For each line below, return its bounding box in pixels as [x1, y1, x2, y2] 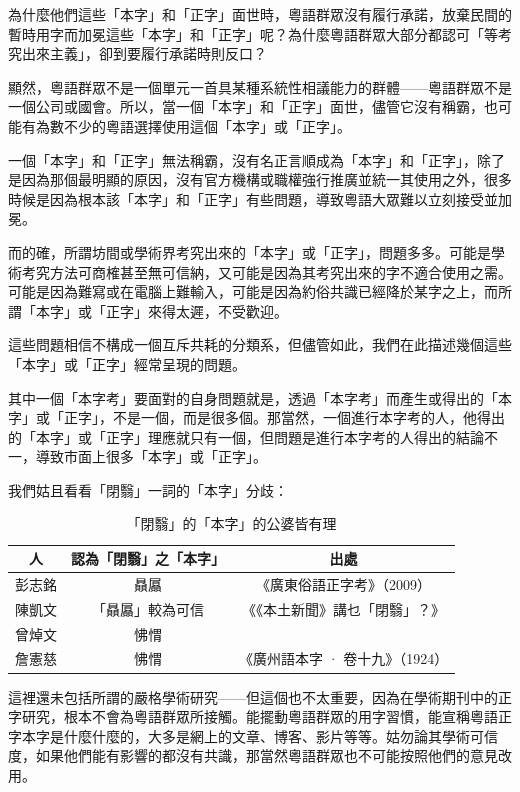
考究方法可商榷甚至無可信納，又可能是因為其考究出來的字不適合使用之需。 [21, 261, 512, 282]
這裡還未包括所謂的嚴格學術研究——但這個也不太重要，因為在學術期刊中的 [8, 686, 498, 707]
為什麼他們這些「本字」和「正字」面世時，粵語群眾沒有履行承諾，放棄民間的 [8, 4, 512, 24]
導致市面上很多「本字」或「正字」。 [35, 446, 267, 467]
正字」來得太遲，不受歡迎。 [105, 300, 288, 321]
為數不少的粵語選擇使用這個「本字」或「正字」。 [35, 115, 351, 136]
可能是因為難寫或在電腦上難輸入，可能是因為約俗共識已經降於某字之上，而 [8, 281, 498, 302]
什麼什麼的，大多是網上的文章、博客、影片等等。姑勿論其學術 [63, 725, 470, 746]
